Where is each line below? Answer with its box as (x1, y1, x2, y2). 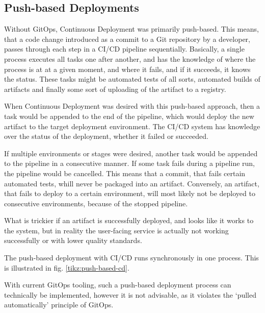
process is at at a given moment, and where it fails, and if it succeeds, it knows (4, 63, 251, 74)
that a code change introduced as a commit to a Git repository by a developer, (4, 33, 250, 44)
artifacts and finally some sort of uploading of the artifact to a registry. (4, 83, 226, 94)
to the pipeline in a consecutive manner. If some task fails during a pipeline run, (4, 158, 255, 168)
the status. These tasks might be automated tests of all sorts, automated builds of (4, 74, 260, 84)
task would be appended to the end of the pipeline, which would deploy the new (4, 110, 254, 121)
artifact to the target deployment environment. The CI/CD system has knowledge (4, 121, 260, 131)
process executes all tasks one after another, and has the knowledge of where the (4, 53, 256, 64)
